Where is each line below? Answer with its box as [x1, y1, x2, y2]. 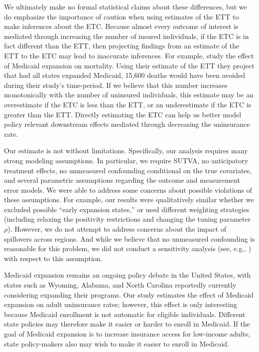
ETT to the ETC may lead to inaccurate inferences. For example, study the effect [4, 50, 254, 60]
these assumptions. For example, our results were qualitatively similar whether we [4, 194, 254, 205]
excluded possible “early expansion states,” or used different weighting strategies [4, 204, 250, 214]
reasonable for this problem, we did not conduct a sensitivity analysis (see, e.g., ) [4, 243, 252, 254]
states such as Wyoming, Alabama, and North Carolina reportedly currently [4, 280, 237, 290]
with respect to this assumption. [4, 253, 103, 263]
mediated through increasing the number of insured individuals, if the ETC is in [4, 30, 249, 41]
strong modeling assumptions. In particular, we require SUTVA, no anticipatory [4, 155, 249, 165]
